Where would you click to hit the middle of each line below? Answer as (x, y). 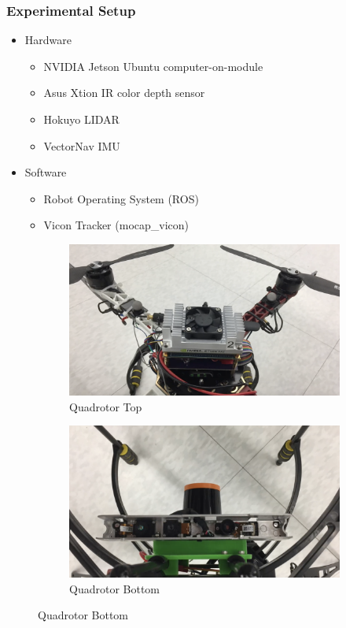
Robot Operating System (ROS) (121, 198)
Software (46, 172)
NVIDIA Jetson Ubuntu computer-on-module (153, 66)
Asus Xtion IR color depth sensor (124, 93)
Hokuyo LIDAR (81, 119)
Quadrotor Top (106, 406)
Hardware (48, 40)
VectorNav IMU (82, 145)
